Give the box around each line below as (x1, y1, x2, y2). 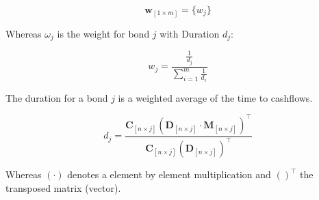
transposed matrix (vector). (5, 180, 121, 195)
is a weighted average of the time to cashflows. (118, 90, 313, 104)
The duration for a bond (5, 90, 108, 104)
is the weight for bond (57, 26, 150, 40)
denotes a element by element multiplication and (67, 167, 271, 182)
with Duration (159, 26, 220, 40)
